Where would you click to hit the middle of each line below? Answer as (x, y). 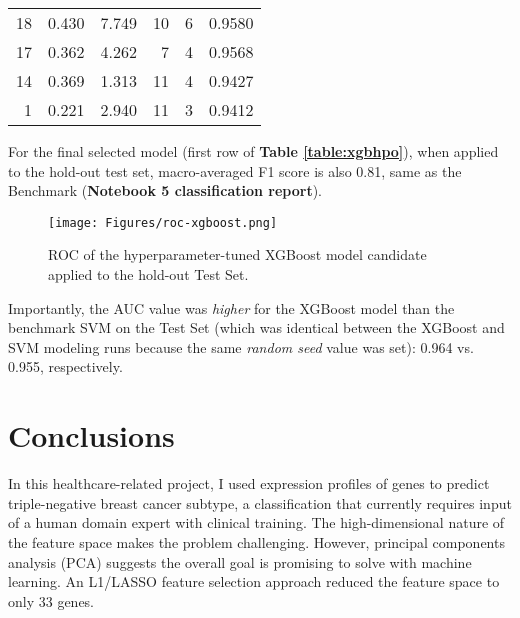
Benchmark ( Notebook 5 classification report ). (165, 190)
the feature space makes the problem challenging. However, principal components (256, 541)
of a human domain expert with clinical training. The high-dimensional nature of (256, 522)
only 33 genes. (51, 600)
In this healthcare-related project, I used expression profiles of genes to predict (249, 483)
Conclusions (91, 435)
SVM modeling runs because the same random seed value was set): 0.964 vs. (241, 346)
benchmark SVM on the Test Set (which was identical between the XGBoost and (256, 327)
